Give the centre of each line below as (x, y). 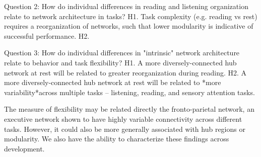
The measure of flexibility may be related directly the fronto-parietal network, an (129, 109)
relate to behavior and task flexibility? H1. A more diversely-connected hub (120, 62)
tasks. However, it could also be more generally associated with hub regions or (125, 129)
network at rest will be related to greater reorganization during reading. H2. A (125, 72)
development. (24, 148)
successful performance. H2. (47, 35)
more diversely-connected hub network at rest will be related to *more (113, 82)
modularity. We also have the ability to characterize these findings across (117, 139)
